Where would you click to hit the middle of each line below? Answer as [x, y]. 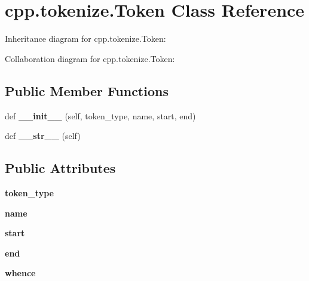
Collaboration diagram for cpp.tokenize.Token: [90, 58]
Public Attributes [60, 168]
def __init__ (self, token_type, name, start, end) [100, 115]
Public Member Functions [87, 90]
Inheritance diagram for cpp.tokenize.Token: [85, 38]
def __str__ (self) [43, 136]
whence [20, 273]
